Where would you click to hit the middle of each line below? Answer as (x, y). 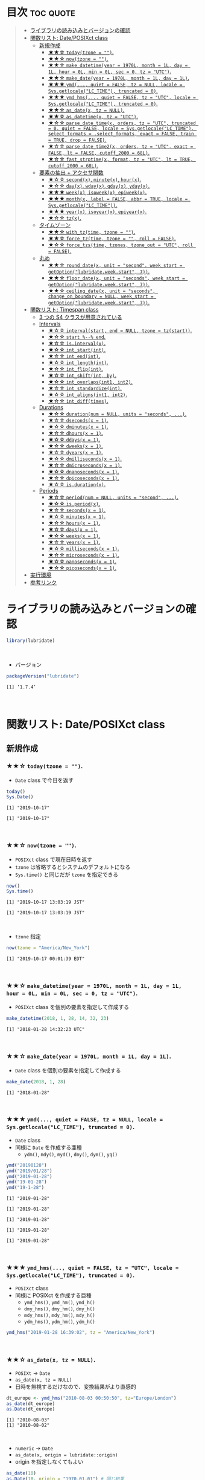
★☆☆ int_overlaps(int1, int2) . (90, 382)
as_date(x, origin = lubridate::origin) (66, 1455)
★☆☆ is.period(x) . (74, 503)
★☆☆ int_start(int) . (77, 349)
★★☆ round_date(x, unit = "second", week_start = (115, 265)
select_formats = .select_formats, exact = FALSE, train (121, 133)
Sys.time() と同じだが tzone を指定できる (67, 874)
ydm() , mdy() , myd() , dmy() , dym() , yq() (71, 1154)
